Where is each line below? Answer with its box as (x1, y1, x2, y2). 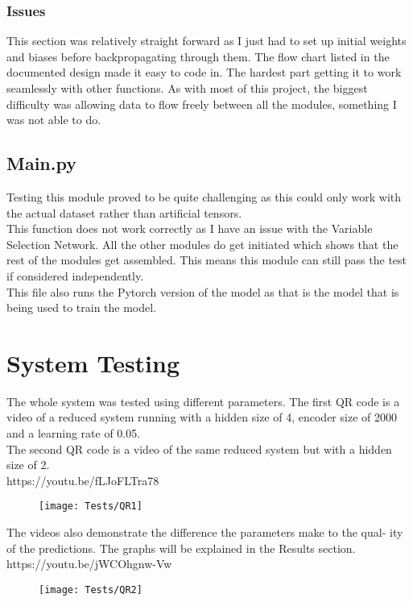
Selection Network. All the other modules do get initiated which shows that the (6, 235, 399, 252)
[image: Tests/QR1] (39, 500, 142, 513)
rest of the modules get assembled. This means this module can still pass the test (6, 251, 407, 268)
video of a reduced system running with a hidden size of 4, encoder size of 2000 (6, 409, 397, 426)
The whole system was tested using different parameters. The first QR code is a (6, 392, 400, 409)
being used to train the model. (6, 299, 157, 316)
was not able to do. (6, 111, 101, 128)
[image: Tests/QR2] (39, 583, 142, 596)
